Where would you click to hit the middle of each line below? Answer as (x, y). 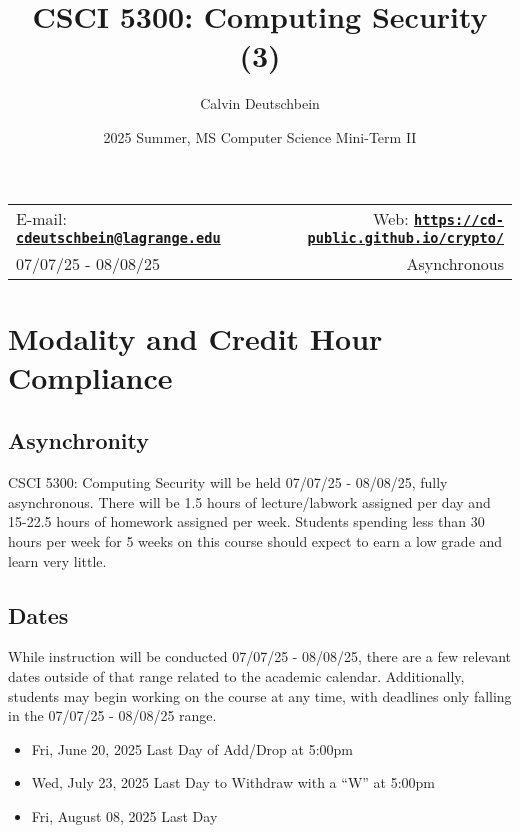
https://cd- (458, 219)
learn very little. (57, 560)
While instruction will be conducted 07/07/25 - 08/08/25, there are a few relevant (260, 656)
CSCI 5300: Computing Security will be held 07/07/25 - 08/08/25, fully (228, 482)
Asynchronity (79, 440)
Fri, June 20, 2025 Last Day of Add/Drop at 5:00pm (192, 748)
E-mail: (41, 218)
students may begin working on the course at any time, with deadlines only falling (260, 695)
